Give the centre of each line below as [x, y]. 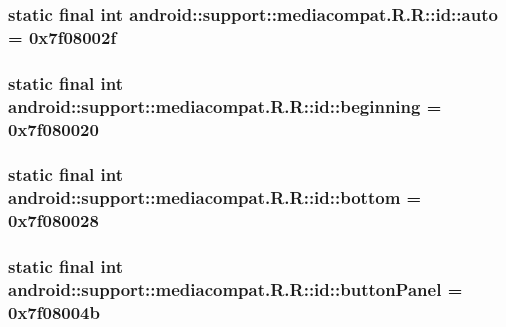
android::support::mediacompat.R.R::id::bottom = [215, 197]
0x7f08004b [54, 311]
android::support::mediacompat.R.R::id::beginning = [225, 105]
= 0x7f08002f [62, 36]
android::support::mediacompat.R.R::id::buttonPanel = [235, 288]
